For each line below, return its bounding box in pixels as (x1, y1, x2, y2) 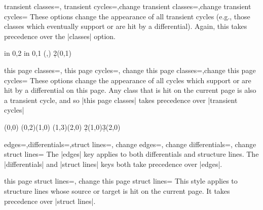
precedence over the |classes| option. (4, 30, 116, 41)
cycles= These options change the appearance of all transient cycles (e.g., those (4, 11, 250, 21)
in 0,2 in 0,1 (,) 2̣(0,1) (4, 48, 72, 58)
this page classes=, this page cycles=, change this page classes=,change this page (4, 64, 256, 75)
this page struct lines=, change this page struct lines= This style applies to (4, 176, 238, 186)
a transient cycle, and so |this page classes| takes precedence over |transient (4, 94, 238, 105)
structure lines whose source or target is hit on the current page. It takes (4, 185, 230, 196)
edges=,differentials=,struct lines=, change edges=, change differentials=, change (4, 138, 256, 149)
